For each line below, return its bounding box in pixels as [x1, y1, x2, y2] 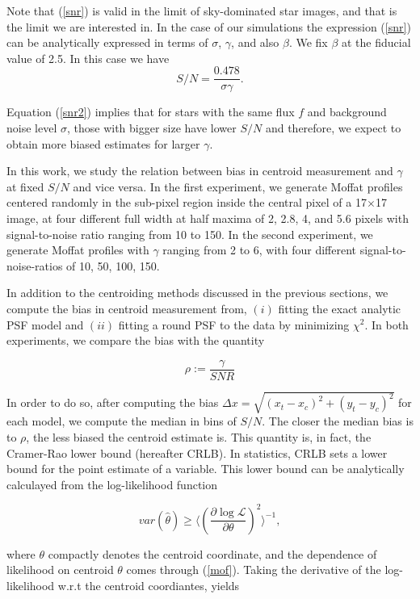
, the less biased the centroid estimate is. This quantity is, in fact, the [26, 428, 372, 445]
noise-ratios [6, 257, 63, 274]
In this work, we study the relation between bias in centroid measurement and [6, 162, 393, 179]
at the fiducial [341, 34, 411, 51]
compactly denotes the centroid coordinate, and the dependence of [48, 545, 377, 562]
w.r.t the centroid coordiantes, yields [57, 577, 240, 594]
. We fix [288, 34, 328, 51]
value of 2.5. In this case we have [6, 49, 170, 66]
